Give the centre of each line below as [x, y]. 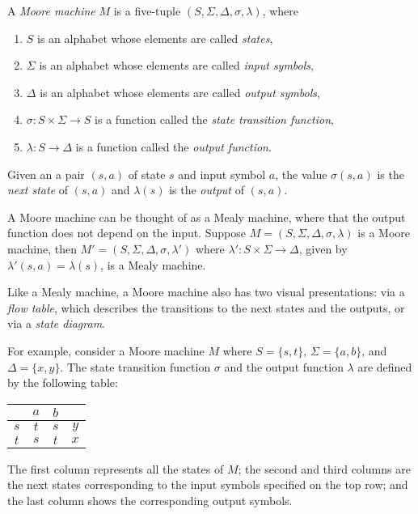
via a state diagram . [56, 323]
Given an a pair [46, 174]
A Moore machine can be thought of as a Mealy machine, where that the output [207, 217]
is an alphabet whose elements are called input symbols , [176, 65]
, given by [323, 248]
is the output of [207, 190]
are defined [385, 366]
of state [147, 174]
